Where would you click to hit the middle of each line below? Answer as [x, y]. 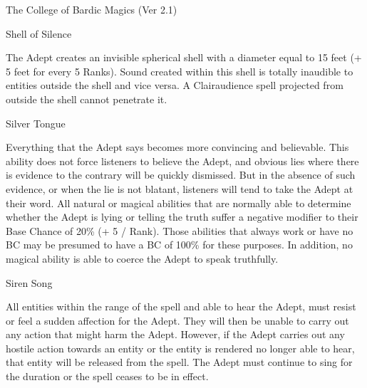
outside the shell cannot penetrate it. [87, 99]
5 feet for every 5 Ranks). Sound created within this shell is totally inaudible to [180, 71]
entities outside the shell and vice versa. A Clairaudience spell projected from [175, 85]
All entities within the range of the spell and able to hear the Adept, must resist [181, 306]
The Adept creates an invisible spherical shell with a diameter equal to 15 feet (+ [184, 57]
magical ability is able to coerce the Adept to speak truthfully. [142, 258]
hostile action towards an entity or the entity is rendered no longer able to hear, [180, 348]
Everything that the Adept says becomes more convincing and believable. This [177, 147]
